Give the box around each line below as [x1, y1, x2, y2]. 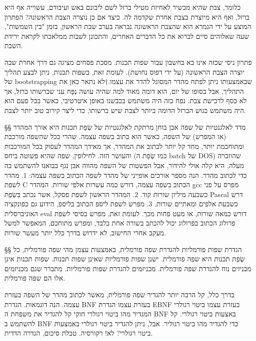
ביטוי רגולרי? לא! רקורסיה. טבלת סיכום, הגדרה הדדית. [4, 328, 153, 338]
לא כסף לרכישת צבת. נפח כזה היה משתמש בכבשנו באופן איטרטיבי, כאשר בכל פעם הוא [4, 95, 247, 106]
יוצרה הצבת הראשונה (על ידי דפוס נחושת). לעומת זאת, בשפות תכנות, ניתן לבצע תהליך [4, 66, 245, 77]
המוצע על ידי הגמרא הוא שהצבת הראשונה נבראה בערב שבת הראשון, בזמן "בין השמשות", [4, 21, 252, 31]
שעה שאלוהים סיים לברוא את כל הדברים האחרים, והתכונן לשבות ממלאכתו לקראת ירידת [4, 30, 249, 41]
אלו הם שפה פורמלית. [4, 273, 65, 283]
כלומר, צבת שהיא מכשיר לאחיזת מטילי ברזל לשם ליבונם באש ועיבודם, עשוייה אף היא [4, 2, 241, 12]
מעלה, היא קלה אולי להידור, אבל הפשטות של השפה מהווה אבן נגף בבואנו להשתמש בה [4, 160, 244, 170]
